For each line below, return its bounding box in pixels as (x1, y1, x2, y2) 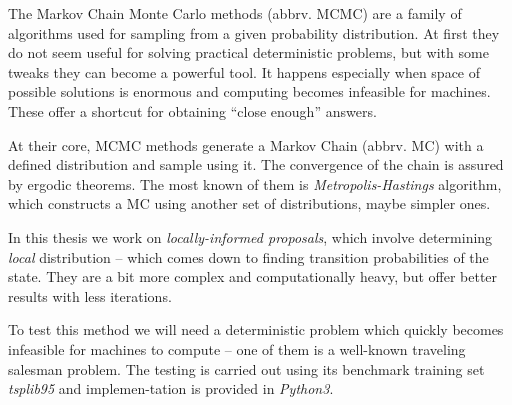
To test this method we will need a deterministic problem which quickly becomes (8, 319, 504, 340)
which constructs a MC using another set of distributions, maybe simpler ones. (8, 193, 491, 214)
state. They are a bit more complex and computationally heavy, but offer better (8, 266, 498, 287)
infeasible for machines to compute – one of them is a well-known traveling (8, 338, 466, 359)
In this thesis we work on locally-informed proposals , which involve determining (8, 226, 493, 247)
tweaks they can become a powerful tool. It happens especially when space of (8, 61, 481, 82)
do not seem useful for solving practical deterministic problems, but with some (8, 42, 489, 63)
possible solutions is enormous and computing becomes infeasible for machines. (8, 81, 491, 102)
